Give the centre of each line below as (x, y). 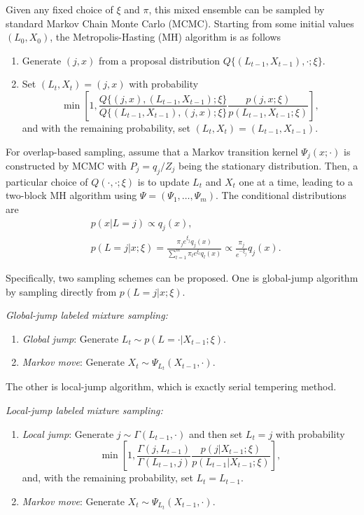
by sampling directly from (61, 291)
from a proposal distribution (159, 60)
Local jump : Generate (68, 433)
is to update (163, 181)
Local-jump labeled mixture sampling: (84, 410)
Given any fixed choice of (59, 9)
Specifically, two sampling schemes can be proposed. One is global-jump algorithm (182, 277)
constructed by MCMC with (66, 166)
